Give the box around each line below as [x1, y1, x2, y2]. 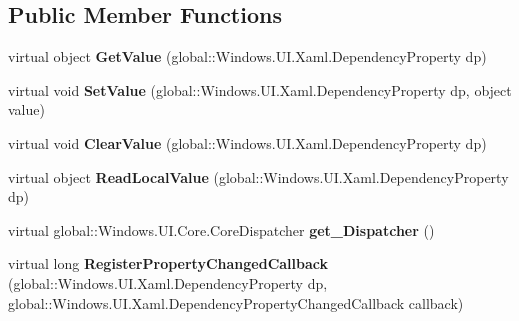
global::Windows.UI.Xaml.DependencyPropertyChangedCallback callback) [8, 292, 464, 313]
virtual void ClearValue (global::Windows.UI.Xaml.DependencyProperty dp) [8, 132, 487, 153]
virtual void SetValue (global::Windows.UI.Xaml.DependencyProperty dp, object [8, 79, 512, 100]
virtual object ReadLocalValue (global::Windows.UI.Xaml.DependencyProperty [8, 166, 509, 187]
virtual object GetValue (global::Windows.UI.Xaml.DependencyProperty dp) [8, 46, 487, 67]
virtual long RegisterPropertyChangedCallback [8, 253, 329, 274]
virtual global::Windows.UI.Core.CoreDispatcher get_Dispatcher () [8, 219, 435, 240]
